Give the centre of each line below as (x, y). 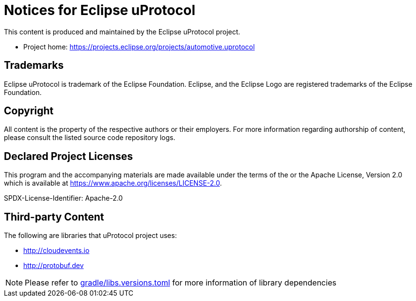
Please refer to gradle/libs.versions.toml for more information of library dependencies (181, 283)
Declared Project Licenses (68, 156)
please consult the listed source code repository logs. (90, 138)
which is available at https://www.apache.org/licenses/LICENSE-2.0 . (113, 183)
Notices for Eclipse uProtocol (100, 10)
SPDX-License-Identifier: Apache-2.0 (64, 198)
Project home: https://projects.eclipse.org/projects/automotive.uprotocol (139, 47)
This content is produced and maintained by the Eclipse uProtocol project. (122, 32)
